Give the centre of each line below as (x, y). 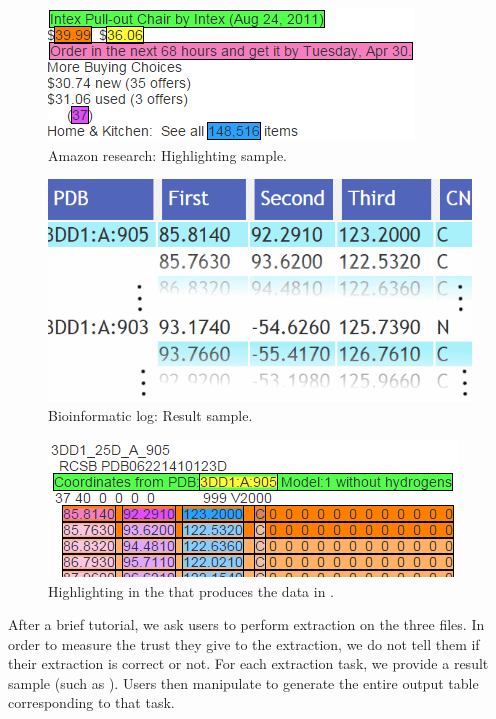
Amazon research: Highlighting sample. (168, 154)
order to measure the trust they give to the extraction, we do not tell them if (244, 643)
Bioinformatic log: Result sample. (150, 415)
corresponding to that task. (91, 702)
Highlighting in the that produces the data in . (191, 590)
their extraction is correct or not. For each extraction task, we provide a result (248, 663)
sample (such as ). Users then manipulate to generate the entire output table (243, 682)
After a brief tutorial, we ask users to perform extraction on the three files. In (246, 624)
